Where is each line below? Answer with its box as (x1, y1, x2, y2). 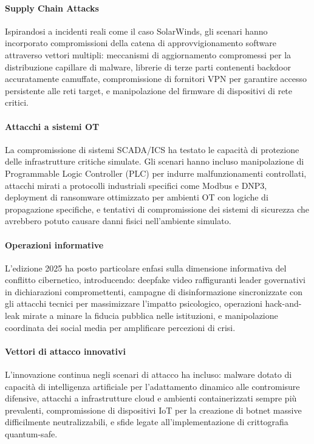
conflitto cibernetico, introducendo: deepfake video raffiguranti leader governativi (5, 273, 305, 286)
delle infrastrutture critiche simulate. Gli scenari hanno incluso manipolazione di (5, 155, 304, 168)
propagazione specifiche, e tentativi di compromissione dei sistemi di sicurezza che (5, 202, 310, 215)
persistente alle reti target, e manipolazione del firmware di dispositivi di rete (5, 84, 293, 97)
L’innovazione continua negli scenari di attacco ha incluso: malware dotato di (5, 368, 292, 381)
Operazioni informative (5, 238, 104, 251)
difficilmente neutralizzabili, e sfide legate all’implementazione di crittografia (5, 415, 288, 428)
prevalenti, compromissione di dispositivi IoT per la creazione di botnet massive (5, 403, 302, 416)
